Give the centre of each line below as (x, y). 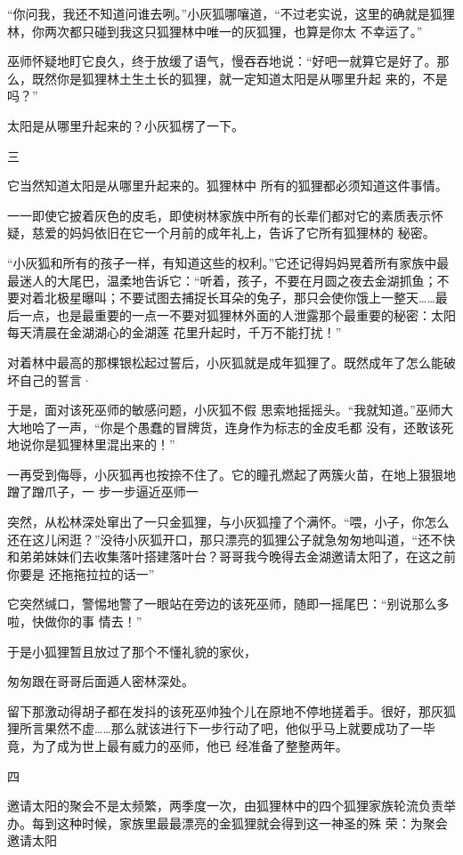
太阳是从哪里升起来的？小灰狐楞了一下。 (126, 125)
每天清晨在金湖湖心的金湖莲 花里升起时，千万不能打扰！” (175, 332)
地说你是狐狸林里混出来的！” (91, 444)
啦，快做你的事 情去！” (75, 621)
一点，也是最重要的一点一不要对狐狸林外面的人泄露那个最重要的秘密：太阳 (237, 315)
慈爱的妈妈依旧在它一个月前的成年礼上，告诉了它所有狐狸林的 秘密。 (233, 233)
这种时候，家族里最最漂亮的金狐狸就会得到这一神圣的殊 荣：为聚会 (252, 823)
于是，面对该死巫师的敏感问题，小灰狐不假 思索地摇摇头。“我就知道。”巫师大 (230, 410)
